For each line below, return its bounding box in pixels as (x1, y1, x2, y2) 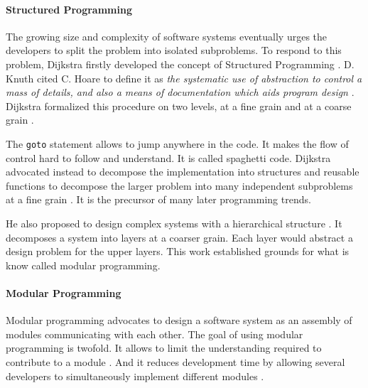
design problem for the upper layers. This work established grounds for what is (6, 244, 350, 259)
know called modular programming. (6, 257, 161, 272)
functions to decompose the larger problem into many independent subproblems (6, 178, 353, 193)
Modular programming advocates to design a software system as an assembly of (6, 313, 352, 328)
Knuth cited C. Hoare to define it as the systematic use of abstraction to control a (6, 70, 362, 85)
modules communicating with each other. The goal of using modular (6, 326, 303, 341)
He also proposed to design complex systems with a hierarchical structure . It (6, 215, 342, 230)
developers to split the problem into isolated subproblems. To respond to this (6, 43, 342, 58)
